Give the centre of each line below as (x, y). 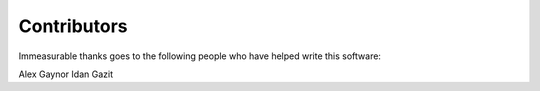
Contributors (73, 26)
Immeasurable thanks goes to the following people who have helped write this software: (200, 56)
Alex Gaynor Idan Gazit (66, 74)
